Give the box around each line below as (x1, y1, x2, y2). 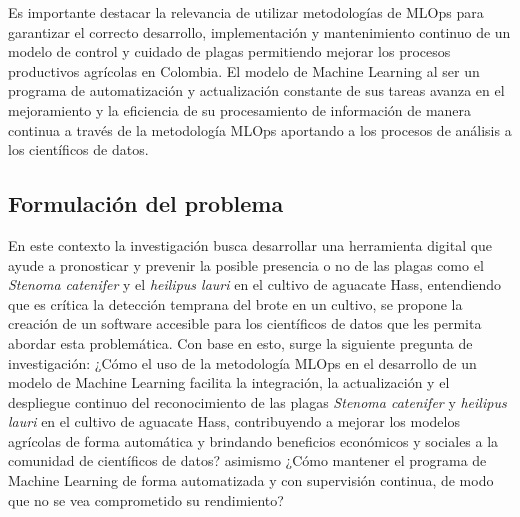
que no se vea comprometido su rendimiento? (8, 489, 284, 510)
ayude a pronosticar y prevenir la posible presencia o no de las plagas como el (8, 254, 484, 275)
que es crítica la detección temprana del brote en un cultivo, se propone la (8, 293, 463, 314)
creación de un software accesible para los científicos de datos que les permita (8, 313, 482, 334)
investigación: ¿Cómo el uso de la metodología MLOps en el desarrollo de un (8, 352, 477, 373)
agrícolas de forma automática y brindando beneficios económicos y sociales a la (8, 430, 499, 451)
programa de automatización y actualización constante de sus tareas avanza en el (8, 80, 505, 101)
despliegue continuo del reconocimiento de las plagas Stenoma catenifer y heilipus (8, 391, 507, 412)
